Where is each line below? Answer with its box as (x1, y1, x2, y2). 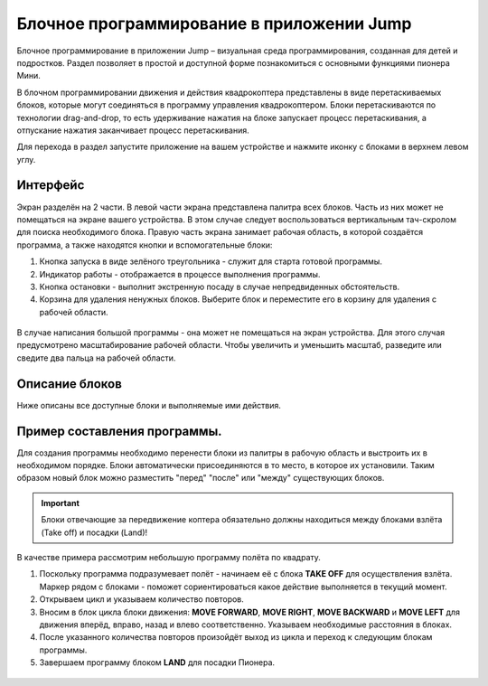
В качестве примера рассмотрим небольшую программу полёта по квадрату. (16, 552, 321, 563)
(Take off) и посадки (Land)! (41, 527, 148, 538)
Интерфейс (16, 177, 85, 193)
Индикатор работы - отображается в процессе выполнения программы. (39, 268, 321, 279)
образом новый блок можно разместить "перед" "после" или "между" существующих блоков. (16, 473, 385, 484)
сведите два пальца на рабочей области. (16, 352, 176, 363)
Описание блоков (16, 376, 122, 391)
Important (41, 497, 80, 508)
